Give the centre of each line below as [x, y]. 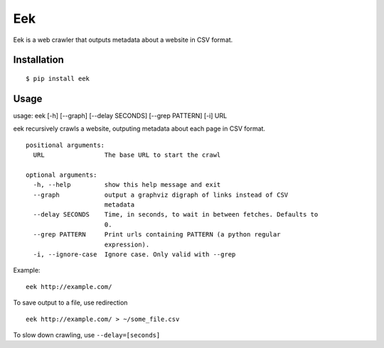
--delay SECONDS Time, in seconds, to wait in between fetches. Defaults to [176, 214]
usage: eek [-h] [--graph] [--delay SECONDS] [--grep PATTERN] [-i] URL [120, 115]
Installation [38, 60]
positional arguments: [65, 145]
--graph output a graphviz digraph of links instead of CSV [161, 195]
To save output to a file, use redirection [70, 303]
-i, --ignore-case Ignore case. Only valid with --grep [134, 254]
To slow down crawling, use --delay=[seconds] [87, 335]
